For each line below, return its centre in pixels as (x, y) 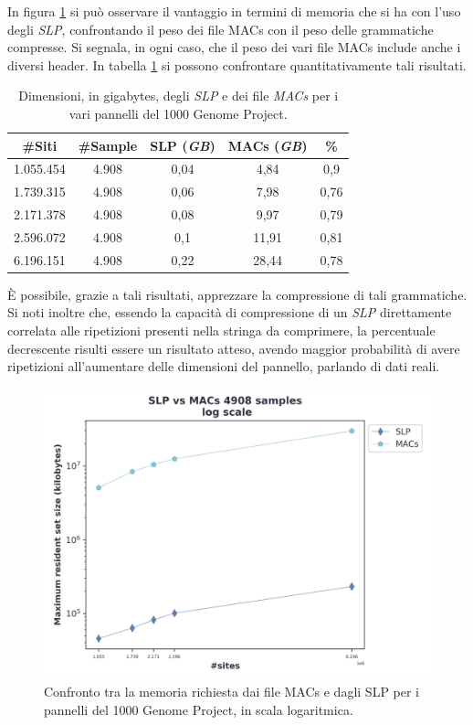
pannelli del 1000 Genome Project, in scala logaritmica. (199, 710)
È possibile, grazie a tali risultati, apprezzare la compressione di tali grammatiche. (237, 294)
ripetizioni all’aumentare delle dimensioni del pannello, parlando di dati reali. (224, 366)
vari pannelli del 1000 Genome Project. (178, 113)
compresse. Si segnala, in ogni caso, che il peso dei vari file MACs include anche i (234, 47)
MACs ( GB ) (268, 145)
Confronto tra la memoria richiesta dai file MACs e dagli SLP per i (232, 692)
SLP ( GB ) (183, 145)
